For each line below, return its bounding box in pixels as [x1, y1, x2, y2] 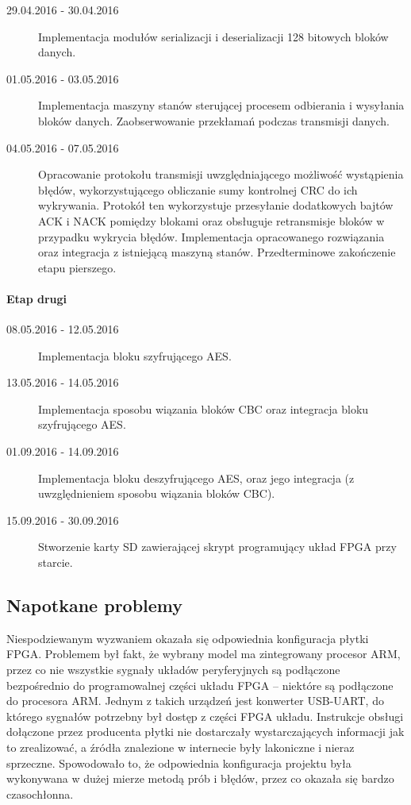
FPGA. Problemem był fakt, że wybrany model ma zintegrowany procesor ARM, [6, 645, 401, 662]
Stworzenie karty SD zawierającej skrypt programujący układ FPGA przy [38, 538, 397, 555]
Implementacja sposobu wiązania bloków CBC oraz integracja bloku [38, 400, 369, 417]
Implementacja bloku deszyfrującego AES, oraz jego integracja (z [38, 469, 355, 486]
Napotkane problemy [6, 593, 183, 618]
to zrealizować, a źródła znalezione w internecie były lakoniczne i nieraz [6, 739, 355, 755]
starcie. [38, 554, 73, 571]
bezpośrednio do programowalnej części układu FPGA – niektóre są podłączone [6, 676, 394, 693]
